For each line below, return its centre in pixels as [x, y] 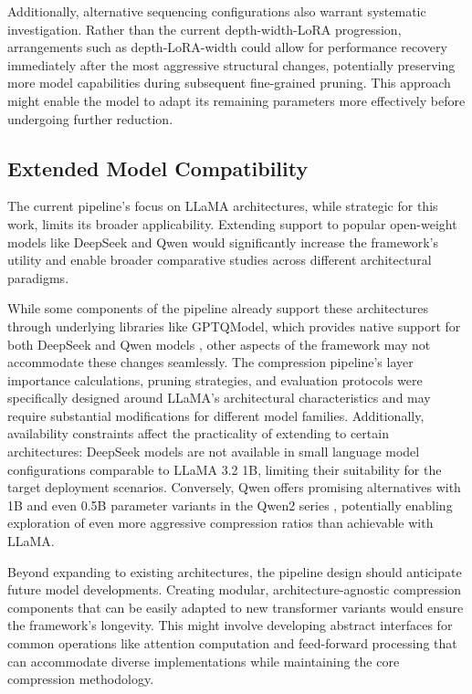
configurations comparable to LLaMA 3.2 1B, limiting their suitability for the [225, 469]
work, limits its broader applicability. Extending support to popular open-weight [232, 223]
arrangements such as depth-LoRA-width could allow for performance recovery [227, 47]
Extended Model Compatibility [158, 168]
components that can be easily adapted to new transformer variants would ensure [236, 607]
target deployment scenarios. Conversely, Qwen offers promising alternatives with [234, 487]
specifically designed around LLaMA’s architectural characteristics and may [219, 398]
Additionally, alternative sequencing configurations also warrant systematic [217, 11]
